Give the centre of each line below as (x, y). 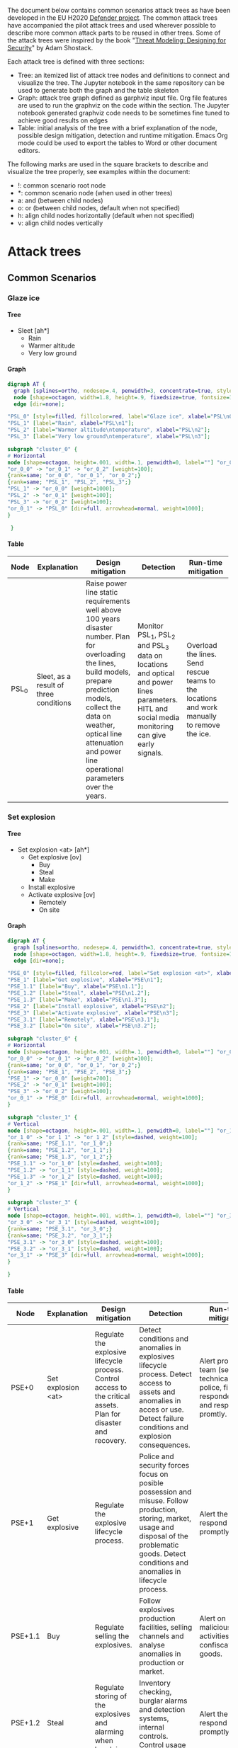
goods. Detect (163, 1554)
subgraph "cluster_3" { (42, 1203)
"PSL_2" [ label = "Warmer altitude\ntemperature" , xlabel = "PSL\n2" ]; (109, 430)
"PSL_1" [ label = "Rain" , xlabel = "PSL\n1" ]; (71, 423)
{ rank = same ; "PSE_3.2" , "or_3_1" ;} (60, 1235)
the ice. (199, 733)
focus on (154, 1474)
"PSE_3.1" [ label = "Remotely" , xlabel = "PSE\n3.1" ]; (84, 1019)
